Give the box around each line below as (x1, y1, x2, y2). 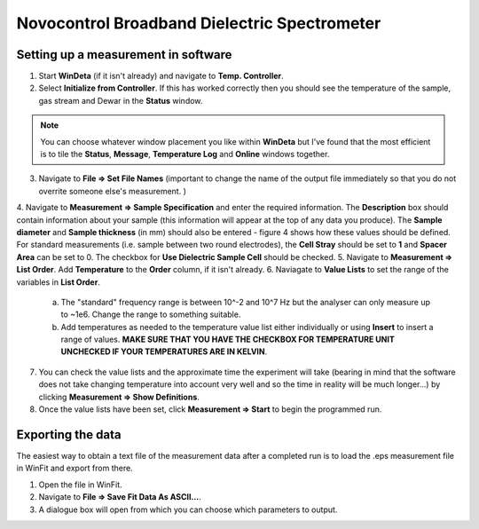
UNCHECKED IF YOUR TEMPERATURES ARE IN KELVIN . (60, 346, 268, 357)
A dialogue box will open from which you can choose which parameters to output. (38, 504, 338, 515)
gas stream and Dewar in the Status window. (38, 95, 203, 106)
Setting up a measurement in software (16, 47, 232, 62)
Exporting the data (16, 427, 122, 442)
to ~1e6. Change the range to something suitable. (60, 309, 241, 320)
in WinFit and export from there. (16, 462, 133, 474)
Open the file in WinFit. (38, 479, 122, 490)
